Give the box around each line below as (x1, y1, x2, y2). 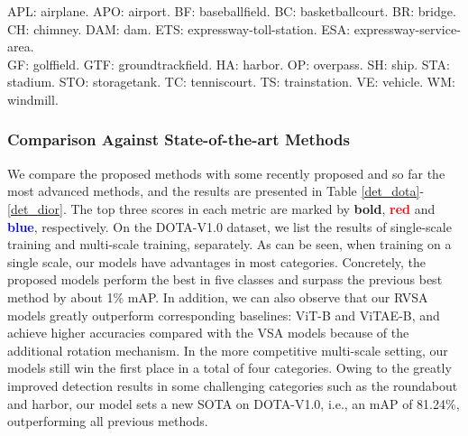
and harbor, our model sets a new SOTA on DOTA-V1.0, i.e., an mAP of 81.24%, (7, 394, 460, 413)
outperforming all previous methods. (7, 412, 208, 431)
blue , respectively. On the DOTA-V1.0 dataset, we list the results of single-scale (7, 217, 452, 236)
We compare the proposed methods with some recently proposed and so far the (7, 163, 445, 182)
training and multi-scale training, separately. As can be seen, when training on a (7, 235, 452, 254)
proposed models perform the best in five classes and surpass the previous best (7, 270, 443, 289)
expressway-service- (353, 19, 461, 38)
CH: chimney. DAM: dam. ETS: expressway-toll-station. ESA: (7, 19, 351, 38)
